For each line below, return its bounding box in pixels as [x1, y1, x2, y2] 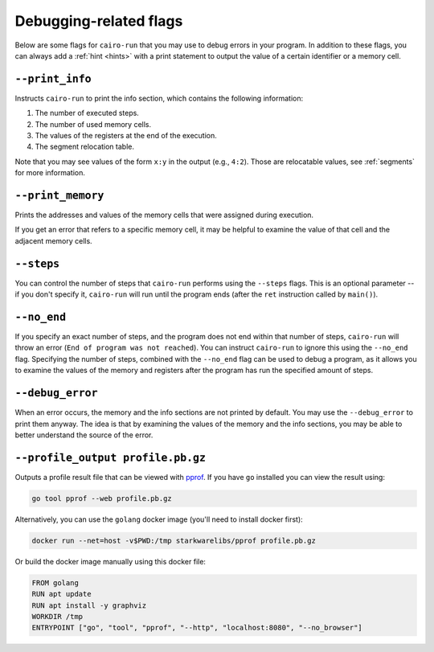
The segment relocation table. [35, 141, 134, 152]
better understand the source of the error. [14, 430, 154, 440]
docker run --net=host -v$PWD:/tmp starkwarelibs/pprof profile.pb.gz [31, 535, 317, 545]
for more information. [14, 168, 86, 178]
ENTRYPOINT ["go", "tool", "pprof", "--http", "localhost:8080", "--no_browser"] [31, 623, 363, 633]
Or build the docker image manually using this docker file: [14, 556, 207, 566]
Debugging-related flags [14, 12, 183, 30]
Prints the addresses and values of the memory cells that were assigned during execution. [14, 210, 313, 220]
